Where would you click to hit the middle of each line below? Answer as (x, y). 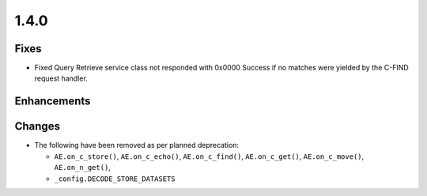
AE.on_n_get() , (82, 168)
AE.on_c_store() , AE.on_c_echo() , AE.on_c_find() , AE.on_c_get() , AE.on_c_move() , (209, 156)
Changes (38, 126)
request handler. (61, 78)
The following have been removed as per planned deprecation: (137, 145)
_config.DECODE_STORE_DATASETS (115, 179)
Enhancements (53, 102)
